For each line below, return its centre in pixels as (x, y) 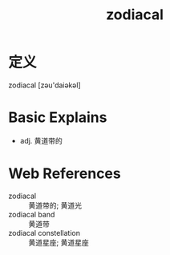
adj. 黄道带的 (41, 140)
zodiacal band (32, 214)
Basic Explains (58, 117)
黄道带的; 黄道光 (55, 205)
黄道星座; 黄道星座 (59, 242)
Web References (65, 174)
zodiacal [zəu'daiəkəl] (45, 85)
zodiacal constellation (45, 233)
